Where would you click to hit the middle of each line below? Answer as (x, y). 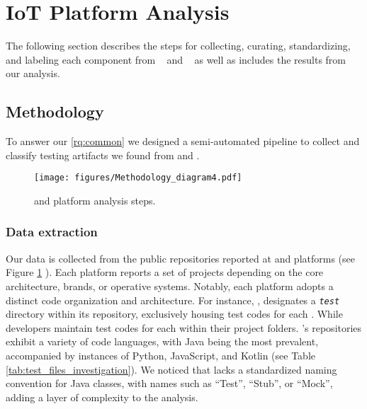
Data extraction (52, 232)
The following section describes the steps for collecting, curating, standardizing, (178, 46)
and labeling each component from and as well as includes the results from (176, 59)
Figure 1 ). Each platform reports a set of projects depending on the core (165, 272)
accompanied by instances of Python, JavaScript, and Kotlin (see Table (161, 355)
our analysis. (33, 73)
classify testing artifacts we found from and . (103, 155)
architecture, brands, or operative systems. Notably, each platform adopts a (170, 286)
